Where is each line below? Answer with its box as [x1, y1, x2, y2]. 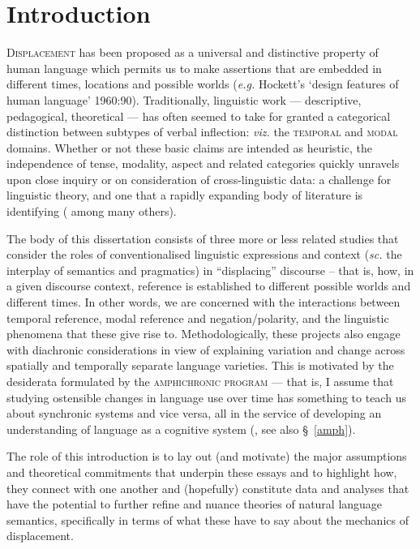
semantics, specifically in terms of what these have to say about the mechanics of [6, 511, 409, 528]
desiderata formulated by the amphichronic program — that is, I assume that [6, 373, 394, 389]
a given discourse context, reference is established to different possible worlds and [6, 277, 411, 294]
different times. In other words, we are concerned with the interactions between [6, 294, 401, 311]
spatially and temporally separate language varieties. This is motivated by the [6, 357, 394, 374]
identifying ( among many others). [6, 203, 177, 220]
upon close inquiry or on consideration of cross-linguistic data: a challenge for [6, 170, 392, 187]
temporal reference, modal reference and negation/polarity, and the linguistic [6, 309, 389, 326]
